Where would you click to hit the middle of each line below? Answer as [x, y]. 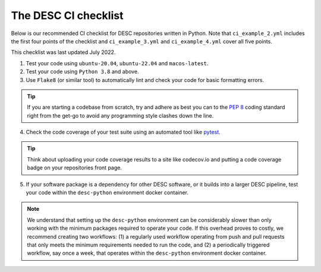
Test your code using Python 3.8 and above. [82, 72]
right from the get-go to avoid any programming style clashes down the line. [120, 115]
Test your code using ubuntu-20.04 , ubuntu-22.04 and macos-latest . [117, 63]
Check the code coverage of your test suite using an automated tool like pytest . [123, 132]
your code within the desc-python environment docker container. [107, 192]
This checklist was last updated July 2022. [63, 52]
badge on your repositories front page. [74, 168]
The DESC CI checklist [67, 15]
